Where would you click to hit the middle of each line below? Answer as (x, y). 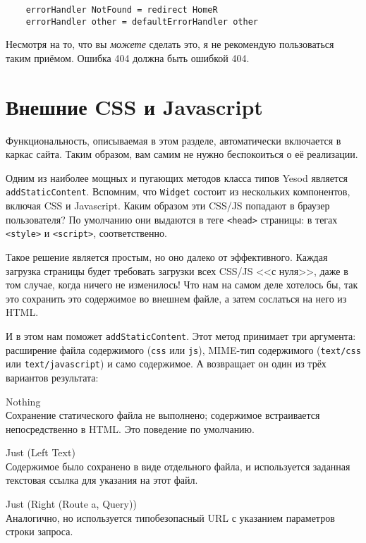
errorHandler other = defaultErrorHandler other (142, 22)
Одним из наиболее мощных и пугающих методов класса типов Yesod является (177, 177)
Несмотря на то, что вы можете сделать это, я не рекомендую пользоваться (170, 44)
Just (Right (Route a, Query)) (71, 504)
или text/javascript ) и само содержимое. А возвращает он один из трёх (166, 364)
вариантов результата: (52, 377)
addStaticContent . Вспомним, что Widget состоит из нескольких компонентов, (178, 191)
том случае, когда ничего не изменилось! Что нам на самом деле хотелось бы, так (182, 285)
